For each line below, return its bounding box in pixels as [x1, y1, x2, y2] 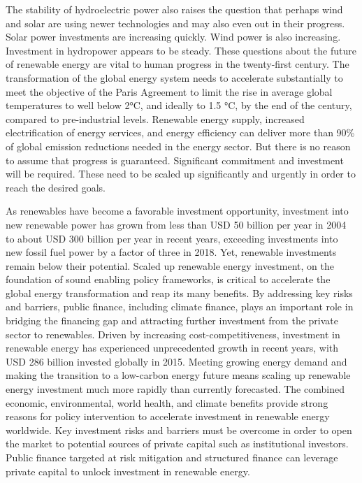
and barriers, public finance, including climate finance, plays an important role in [6, 299, 354, 314]
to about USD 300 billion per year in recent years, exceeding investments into [6, 231, 338, 245]
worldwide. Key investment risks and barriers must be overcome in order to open [6, 422, 352, 437]
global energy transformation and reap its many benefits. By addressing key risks [6, 285, 353, 300]
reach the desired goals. [6, 180, 106, 194]
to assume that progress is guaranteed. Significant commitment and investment [6, 152, 344, 167]
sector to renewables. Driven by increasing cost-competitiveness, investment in [6, 326, 340, 341]
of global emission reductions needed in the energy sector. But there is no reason [6, 138, 351, 153]
